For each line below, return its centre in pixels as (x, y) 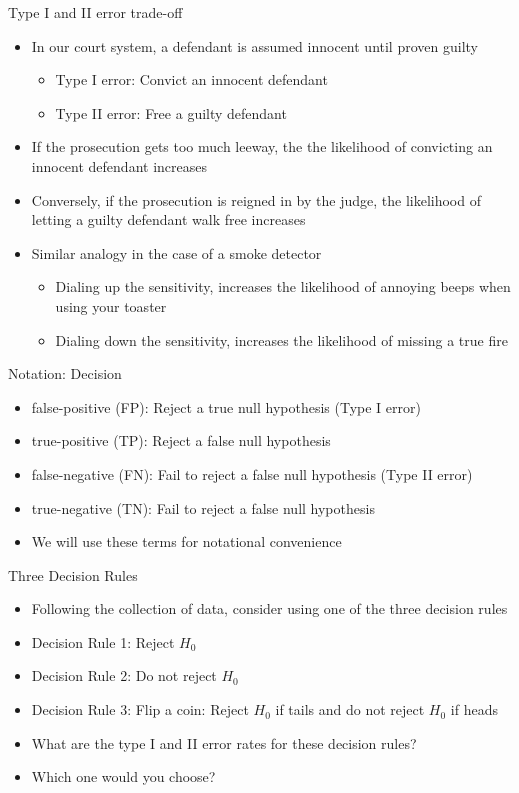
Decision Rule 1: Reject (103, 641)
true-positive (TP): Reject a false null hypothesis (181, 440)
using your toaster (111, 305)
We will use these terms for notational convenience (186, 541)
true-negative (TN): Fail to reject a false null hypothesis (203, 507)
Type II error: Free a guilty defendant (171, 112)
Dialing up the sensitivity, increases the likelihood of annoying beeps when (283, 286)
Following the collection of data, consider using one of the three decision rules (269, 608)
